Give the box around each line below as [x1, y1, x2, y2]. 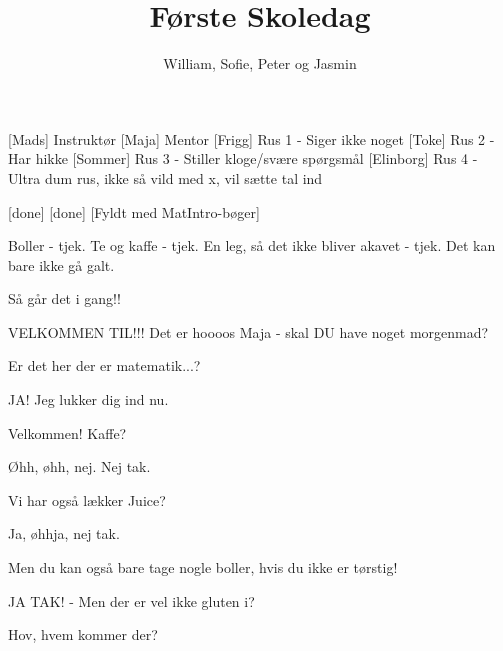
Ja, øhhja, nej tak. [8, 523, 120, 544]
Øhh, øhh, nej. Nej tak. [8, 456, 151, 477]
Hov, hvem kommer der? [8, 624, 158, 645]
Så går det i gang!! [8, 288, 121, 309]
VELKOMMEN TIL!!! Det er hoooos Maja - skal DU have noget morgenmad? [8, 321, 489, 342]
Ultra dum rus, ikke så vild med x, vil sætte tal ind [8, 167, 323, 188]
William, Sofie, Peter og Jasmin [163, 53, 357, 74]
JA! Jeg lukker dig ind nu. [8, 389, 169, 410]
